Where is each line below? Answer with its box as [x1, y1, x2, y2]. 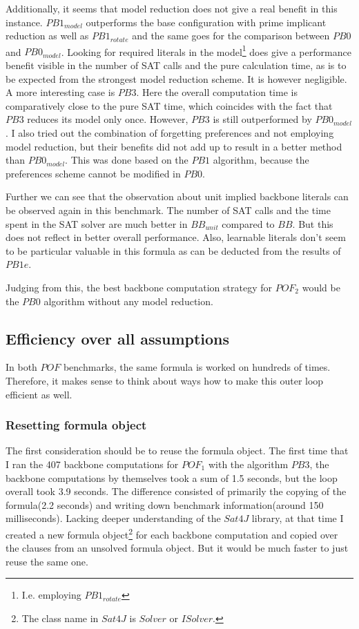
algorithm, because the [213, 153, 309, 167]
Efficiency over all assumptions [6, 327, 230, 349]
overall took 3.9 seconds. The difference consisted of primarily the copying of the [6, 484, 347, 499]
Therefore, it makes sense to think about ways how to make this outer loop [6, 373, 324, 387]
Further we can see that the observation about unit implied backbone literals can [6, 189, 349, 204]
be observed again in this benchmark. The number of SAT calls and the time [6, 202, 331, 217]
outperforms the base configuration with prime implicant [86, 14, 327, 29]
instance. [6, 14, 43, 29]
